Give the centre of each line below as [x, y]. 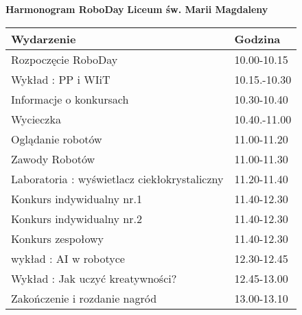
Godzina [257, 38]
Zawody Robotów [53, 159]
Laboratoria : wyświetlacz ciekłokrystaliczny [117, 178]
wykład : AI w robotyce [68, 258]
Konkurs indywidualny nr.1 [77, 198]
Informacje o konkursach [70, 99]
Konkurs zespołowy [57, 238]
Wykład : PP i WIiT [61, 79]
